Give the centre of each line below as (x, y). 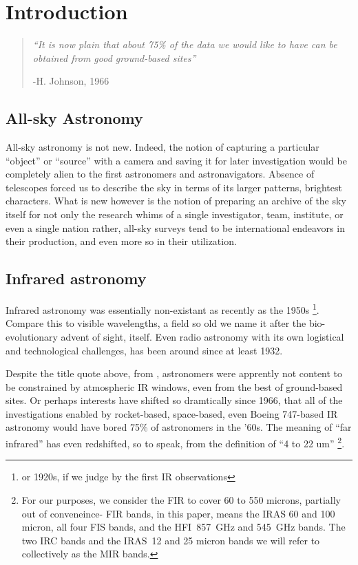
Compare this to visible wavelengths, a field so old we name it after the (156, 323)
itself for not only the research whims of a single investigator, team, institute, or (175, 214)
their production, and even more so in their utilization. (121, 241)
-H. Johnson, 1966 (71, 81)
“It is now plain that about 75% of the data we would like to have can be (185, 44)
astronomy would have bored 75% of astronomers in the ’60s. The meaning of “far (179, 427)
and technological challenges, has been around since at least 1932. (144, 350)
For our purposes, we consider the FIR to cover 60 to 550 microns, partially (181, 499)
